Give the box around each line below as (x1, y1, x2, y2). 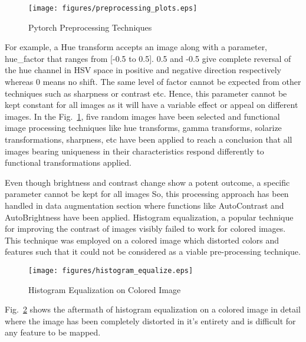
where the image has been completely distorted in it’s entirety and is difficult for (5, 314, 296, 327)
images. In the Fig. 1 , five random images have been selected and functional (5, 110, 280, 122)
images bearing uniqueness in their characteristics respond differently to (5, 144, 264, 157)
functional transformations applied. (5, 156, 131, 169)
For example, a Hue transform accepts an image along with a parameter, (5, 41, 268, 53)
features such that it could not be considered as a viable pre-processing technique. (5, 245, 301, 258)
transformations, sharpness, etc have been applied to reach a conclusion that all (5, 133, 292, 145)
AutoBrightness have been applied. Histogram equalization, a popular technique (5, 211, 294, 223)
